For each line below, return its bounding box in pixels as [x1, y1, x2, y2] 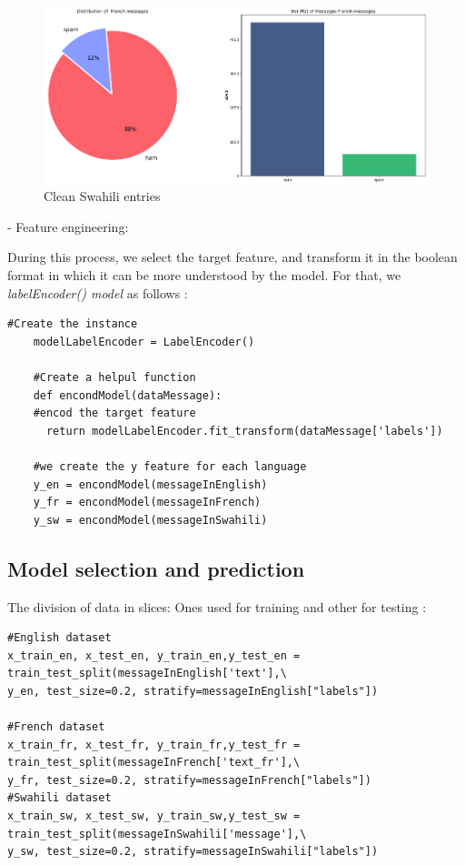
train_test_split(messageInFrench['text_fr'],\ [7, 756, 301, 769]
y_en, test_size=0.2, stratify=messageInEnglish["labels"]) [7, 684, 379, 698]
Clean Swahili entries [44, 186, 161, 206]
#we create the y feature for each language [33, 459, 307, 473]
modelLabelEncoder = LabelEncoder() [33, 335, 255, 348]
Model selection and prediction [7, 554, 305, 582]
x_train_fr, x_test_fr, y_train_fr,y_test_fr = [7, 738, 301, 751]
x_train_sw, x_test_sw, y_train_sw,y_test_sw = [7, 810, 301, 823]
